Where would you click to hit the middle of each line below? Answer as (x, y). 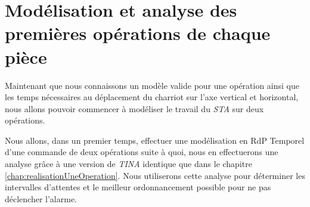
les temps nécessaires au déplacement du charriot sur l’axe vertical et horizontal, (152, 97)
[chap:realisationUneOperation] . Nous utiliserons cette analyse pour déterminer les (155, 175)
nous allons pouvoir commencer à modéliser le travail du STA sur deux (134, 108)
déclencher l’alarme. (41, 198)
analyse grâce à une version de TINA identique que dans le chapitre (128, 164)
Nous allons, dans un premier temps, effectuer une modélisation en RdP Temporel (155, 140)
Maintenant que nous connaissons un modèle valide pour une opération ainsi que (152, 85)
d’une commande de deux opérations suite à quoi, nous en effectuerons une (142, 152)
